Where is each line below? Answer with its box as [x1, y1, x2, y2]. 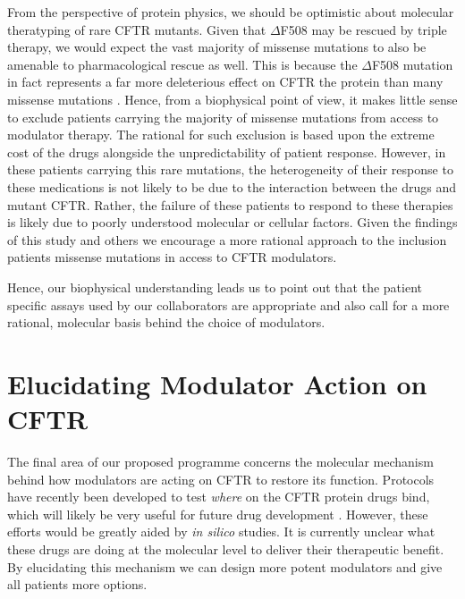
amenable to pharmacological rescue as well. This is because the [7, 55, 358, 73]
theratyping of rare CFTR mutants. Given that [7, 20, 266, 38]
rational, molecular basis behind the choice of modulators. [7, 313, 325, 332]
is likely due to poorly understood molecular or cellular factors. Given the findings [7, 213, 458, 232]
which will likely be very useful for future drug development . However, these [7, 504, 428, 523]
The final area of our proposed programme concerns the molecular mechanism [7, 452, 434, 470]
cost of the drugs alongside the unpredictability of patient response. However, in [7, 142, 446, 161]
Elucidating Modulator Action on [7, 365, 427, 401]
